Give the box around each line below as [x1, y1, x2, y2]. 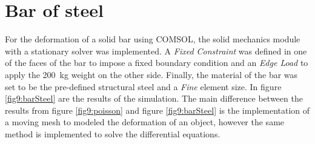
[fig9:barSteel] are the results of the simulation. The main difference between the [5, 92, 303, 105]
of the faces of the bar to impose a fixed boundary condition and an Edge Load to [5, 56, 308, 69]
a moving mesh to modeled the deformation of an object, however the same [5, 116, 285, 128]
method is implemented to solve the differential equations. [5, 127, 220, 140]
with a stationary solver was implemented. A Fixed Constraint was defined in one [5, 44, 307, 57]
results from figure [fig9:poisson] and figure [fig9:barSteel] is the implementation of [5, 103, 310, 116]
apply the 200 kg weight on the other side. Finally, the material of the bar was [5, 68, 298, 80]
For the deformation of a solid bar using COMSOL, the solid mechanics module [5, 33, 300, 45]
